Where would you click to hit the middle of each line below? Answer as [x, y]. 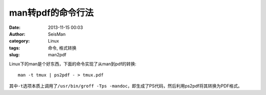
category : [19, 41]
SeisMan [57, 34]
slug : [14, 55]
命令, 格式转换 [62, 48]
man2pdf [57, 55]
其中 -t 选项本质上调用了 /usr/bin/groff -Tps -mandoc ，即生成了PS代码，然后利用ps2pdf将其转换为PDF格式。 [126, 86]
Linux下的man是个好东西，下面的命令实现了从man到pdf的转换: [73, 64]
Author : [17, 34]
